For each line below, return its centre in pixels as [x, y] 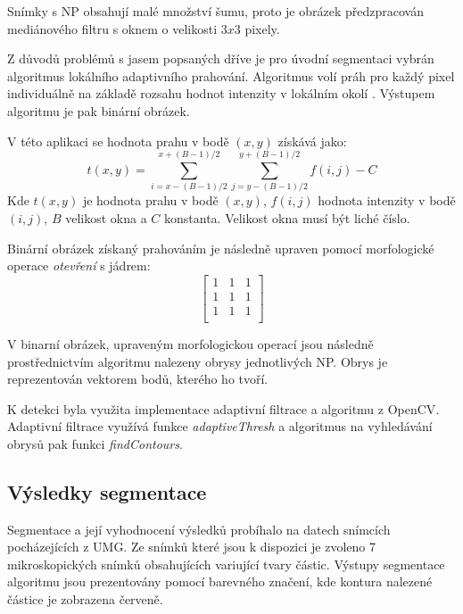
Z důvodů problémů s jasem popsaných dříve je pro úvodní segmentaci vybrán [221, 58]
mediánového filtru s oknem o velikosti [112, 28]
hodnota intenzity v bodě [387, 200]
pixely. [262, 28]
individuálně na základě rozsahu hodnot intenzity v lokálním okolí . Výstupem [221, 93]
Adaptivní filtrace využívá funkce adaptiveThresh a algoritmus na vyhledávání [220, 426]
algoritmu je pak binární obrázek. [99, 110]
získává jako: [312, 141]
